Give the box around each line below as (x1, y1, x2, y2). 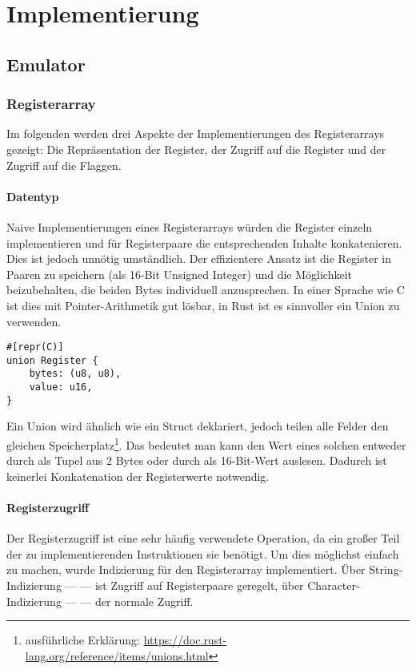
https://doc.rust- (143, 632, 227, 648)
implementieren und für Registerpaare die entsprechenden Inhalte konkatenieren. (6, 234, 402, 251)
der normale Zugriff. (94, 592, 194, 609)
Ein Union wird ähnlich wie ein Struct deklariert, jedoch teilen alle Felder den (6, 418, 389, 434)
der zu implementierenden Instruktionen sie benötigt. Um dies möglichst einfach (6, 545, 399, 562)
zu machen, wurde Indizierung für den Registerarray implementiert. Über (6, 561, 366, 578)
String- (369, 561, 403, 578)
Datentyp (6, 188, 59, 204)
